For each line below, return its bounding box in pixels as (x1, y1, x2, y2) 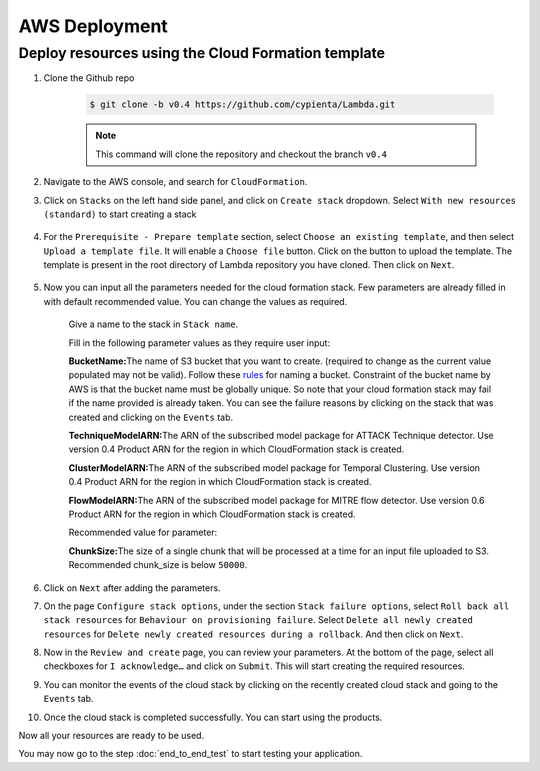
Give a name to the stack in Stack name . (68, 318, 239, 330)
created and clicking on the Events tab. (68, 411, 234, 423)
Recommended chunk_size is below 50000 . (68, 559, 248, 571)
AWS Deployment (18, 15, 169, 37)
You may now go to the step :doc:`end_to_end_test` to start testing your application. (18, 748, 363, 760)
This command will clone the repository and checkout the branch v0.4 (95, 148, 387, 160)
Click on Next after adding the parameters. (43, 581, 221, 594)
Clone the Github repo (43, 72, 135, 84)
